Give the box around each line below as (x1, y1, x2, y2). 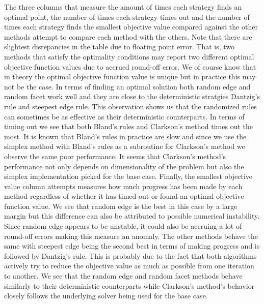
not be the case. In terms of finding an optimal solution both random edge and (4, 81, 251, 92)
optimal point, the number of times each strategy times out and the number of (4, 11, 250, 22)
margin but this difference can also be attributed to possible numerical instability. (4, 210, 260, 221)
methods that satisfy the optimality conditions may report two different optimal (4, 51, 254, 62)
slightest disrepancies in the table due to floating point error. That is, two (4, 41, 235, 52)
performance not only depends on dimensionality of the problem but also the (4, 161, 244, 171)
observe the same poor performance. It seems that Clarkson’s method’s (4, 150, 226, 161)
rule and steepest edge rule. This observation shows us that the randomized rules (4, 101, 257, 111)
